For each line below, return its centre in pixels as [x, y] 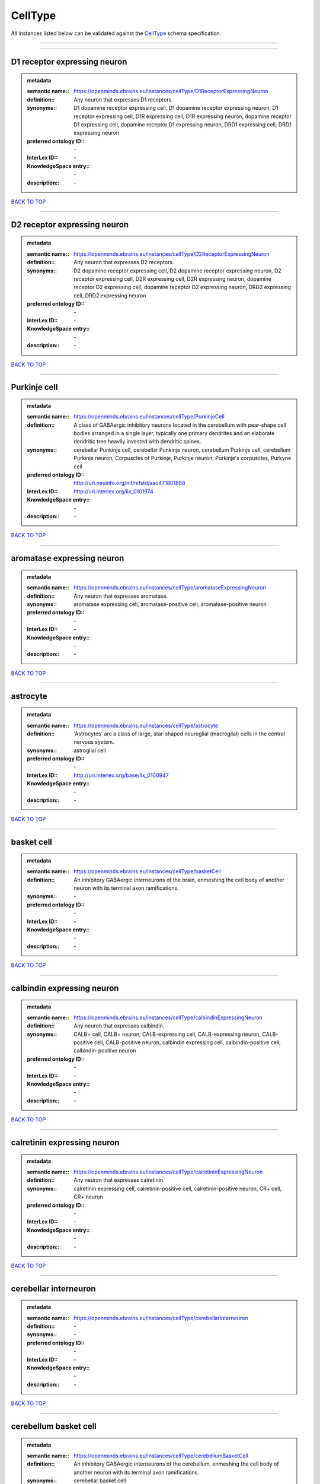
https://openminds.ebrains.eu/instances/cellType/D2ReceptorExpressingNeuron [172, 254]
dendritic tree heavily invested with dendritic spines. [137, 442]
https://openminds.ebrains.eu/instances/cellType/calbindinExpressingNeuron [168, 1017]
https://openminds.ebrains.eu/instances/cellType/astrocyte [146, 725]
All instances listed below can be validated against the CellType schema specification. [116, 33]
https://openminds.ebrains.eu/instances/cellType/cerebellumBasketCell [161, 1456]
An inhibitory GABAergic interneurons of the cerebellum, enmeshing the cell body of [176, 1464]
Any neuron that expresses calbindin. [119, 1026]
